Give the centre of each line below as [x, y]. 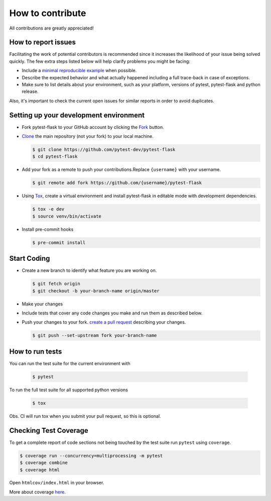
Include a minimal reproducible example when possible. [79, 71]
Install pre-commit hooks [48, 229]
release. [30, 92]
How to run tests [36, 351]
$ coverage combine [44, 463]
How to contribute [48, 13]
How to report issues [43, 42]
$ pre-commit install [59, 242]
